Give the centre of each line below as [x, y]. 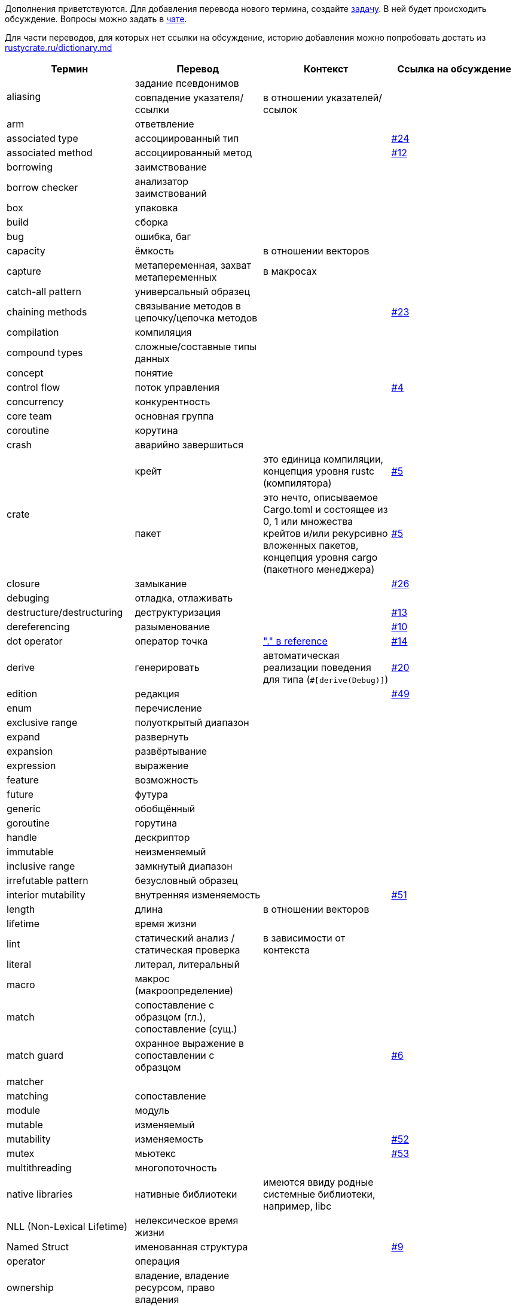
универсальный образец [192, 291]
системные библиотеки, [319, 1194]
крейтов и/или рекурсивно [326, 533]
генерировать [167, 667]
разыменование [172, 627]
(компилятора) [297, 483]
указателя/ [219, 98]
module [24, 1110]
